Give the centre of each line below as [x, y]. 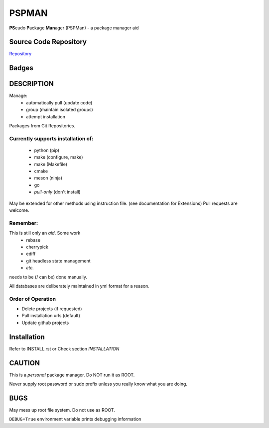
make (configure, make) [59, 157]
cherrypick [37, 247]
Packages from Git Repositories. [42, 126]
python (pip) [47, 150]
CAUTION [24, 363]
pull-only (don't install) [57, 192]
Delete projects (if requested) [52, 309]
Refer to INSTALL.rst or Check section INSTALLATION [64, 348]
